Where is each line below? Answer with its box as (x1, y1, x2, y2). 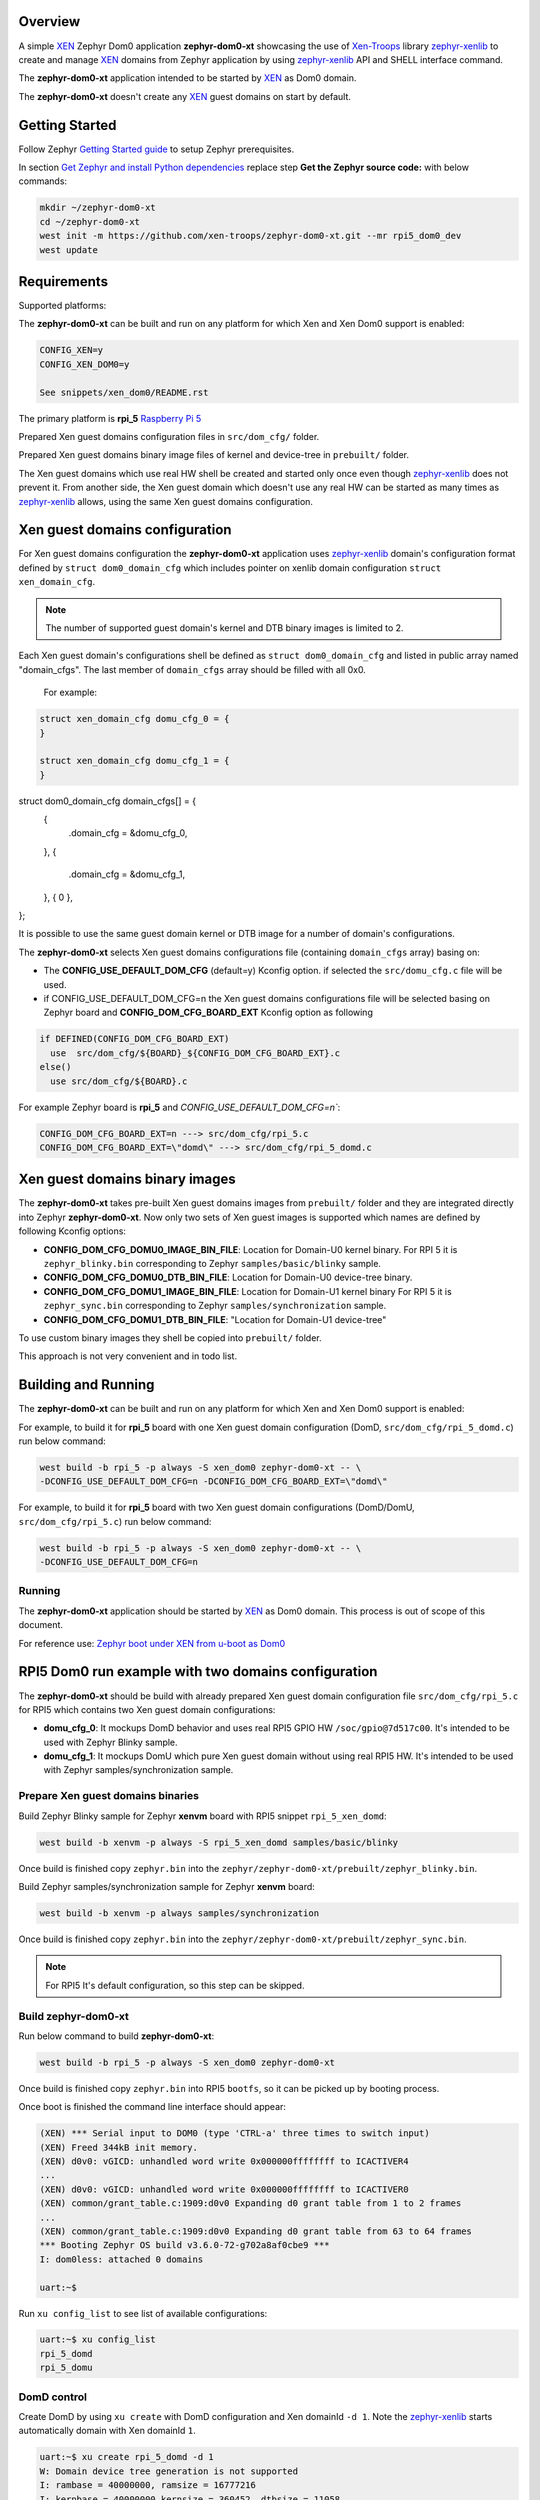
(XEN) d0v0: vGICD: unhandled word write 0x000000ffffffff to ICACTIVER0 (39, 2183, 409, 2195)
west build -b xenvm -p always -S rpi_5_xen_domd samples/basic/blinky (39, 1836, 399, 1848)
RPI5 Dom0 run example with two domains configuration (18, 1663, 378, 1680)
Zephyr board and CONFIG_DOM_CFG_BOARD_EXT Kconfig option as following (43, 1006, 374, 1019)
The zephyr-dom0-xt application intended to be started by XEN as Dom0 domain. (18, 72, 357, 84)
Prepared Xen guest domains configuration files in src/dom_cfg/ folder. (18, 430, 320, 442)
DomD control (18, 2390, 88, 2404)
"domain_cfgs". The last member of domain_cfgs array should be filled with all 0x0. (18, 663, 367, 675)
